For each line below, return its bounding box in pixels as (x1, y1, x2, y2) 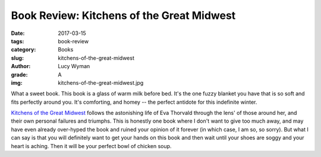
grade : (11, 71, 28, 78)
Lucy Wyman (58, 63, 90, 70)
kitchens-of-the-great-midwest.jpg (58, 79, 144, 86)
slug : (11, 54, 24, 62)
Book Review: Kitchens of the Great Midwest (11, 9, 236, 22)
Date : (11, 30, 25, 37)
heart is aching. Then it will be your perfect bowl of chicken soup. (11, 142, 172, 149)
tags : (11, 37, 24, 44)
